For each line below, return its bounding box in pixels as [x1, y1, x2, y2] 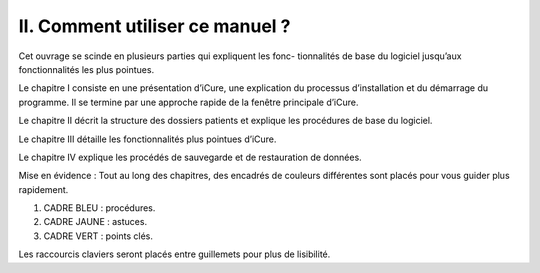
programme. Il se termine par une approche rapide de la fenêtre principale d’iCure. [18, 96, 359, 108]
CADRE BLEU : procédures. [43, 202, 156, 214]
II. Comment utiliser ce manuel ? [18, 15, 291, 37]
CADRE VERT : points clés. [43, 230, 154, 242]
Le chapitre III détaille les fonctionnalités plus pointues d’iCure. [18, 133, 277, 145]
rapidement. [18, 183, 69, 195]
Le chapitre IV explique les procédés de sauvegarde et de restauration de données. [18, 151, 362, 163]
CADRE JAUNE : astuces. [43, 216, 148, 228]
